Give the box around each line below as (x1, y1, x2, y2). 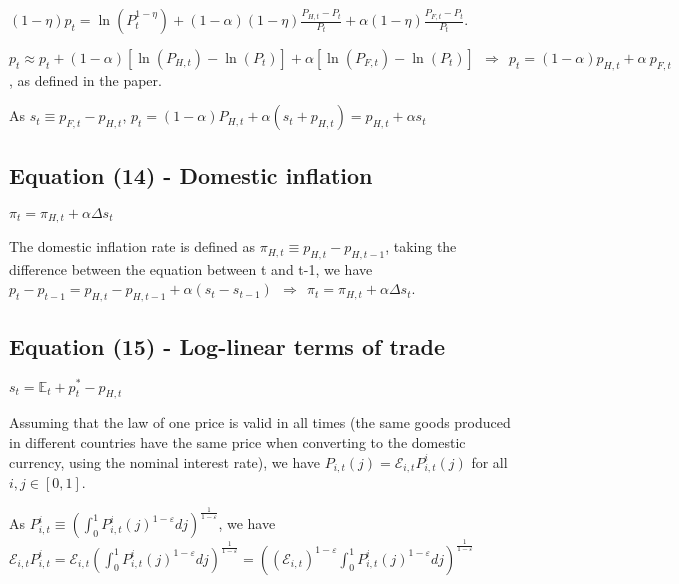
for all (471, 451, 508, 472)
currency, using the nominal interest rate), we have (9, 451, 321, 472)
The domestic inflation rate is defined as (9, 236, 256, 257)
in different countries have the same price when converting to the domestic (9, 431, 466, 452)
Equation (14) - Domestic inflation (9, 159, 373, 190)
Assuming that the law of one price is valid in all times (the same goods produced (9, 412, 511, 433)
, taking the (385, 236, 457, 257)
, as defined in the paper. (9, 69, 162, 90)
